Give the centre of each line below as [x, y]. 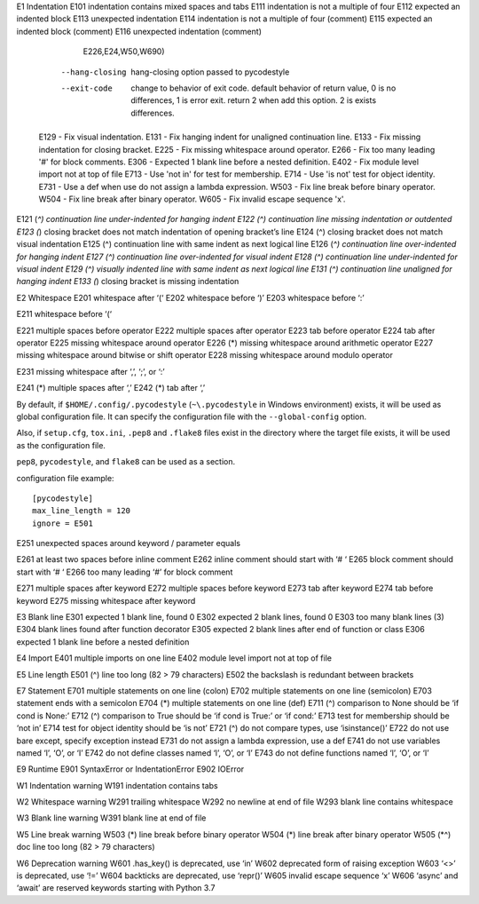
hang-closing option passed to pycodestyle [210, 72]
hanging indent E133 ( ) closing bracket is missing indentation [128, 282]
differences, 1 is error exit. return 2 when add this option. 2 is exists [254, 100]
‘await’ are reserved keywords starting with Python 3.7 [116, 888]
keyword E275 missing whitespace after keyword [106, 600]
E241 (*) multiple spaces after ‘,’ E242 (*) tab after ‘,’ [111, 388]
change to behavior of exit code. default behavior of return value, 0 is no [263, 88]
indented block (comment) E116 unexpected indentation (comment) [139, 31]
